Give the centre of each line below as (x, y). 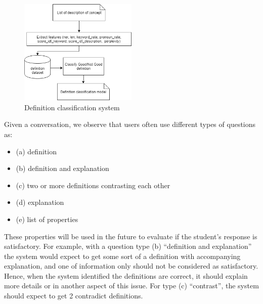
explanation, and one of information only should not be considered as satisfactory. (131, 266)
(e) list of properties (47, 219)
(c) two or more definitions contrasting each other (93, 185)
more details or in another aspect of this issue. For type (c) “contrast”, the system (131, 286)
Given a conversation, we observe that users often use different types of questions (130, 124)
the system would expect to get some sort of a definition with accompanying (122, 256)
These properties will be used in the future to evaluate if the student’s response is (131, 236)
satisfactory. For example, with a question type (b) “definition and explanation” (128, 246)
